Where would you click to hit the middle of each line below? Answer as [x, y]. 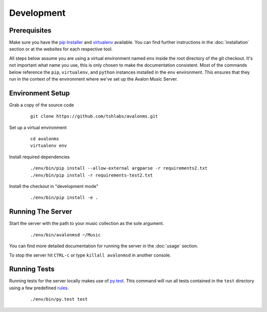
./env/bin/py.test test [59, 299]
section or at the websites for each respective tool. [61, 49]
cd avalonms [45, 139]
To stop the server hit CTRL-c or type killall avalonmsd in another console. [90, 255]
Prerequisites [30, 30]
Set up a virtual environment [38, 127]
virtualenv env [49, 146]
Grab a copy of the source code [42, 105]
